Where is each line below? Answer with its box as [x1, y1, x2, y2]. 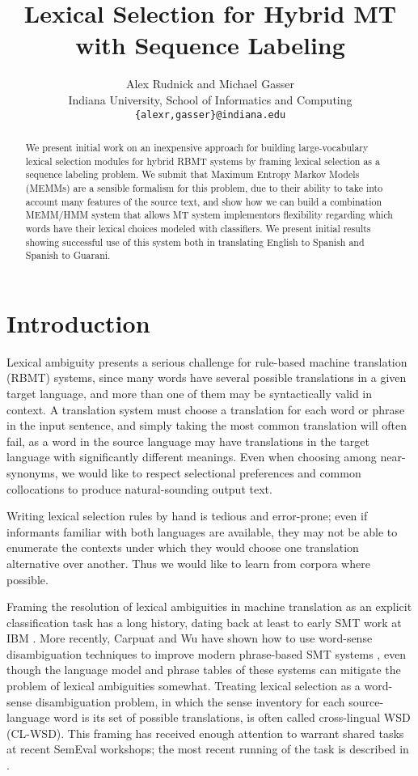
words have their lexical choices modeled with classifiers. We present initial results [25, 221, 371, 235]
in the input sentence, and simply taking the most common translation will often [6, 417, 407, 434]
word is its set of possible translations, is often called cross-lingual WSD [53, 709, 411, 726]
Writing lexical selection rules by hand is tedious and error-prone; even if [6, 507, 368, 524]
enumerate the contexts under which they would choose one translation [6, 539, 359, 556]
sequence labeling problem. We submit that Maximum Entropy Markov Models [25, 167, 360, 181]
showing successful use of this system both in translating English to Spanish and [25, 235, 365, 248]
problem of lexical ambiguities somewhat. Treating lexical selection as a [6, 677, 361, 694]
